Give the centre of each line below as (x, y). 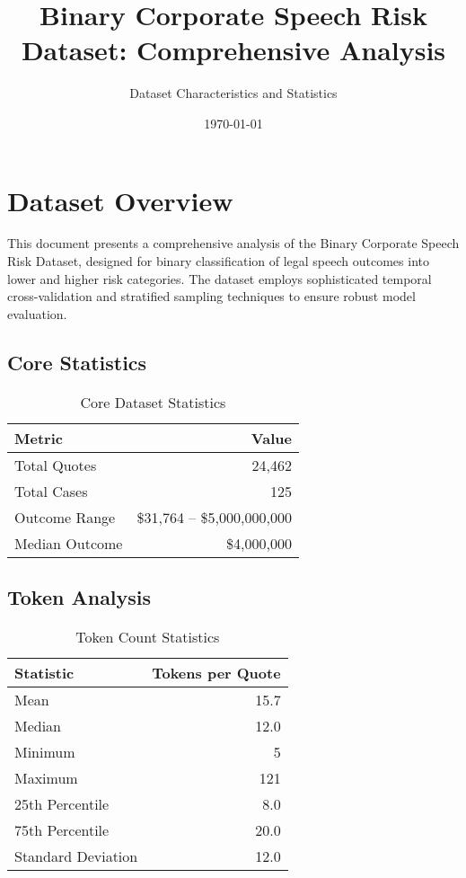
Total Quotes (56, 465)
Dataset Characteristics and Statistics (233, 93)
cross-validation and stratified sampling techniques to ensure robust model (211, 296)
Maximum (46, 777)
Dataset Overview (120, 200)
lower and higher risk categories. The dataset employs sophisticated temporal (220, 278)
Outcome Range (65, 517)
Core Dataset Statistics (153, 402)
